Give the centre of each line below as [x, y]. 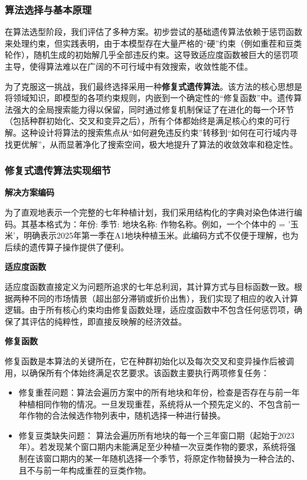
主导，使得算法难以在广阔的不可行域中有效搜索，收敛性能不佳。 [129, 66]
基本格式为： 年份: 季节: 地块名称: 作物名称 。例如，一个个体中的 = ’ [160, 223]
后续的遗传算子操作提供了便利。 [67, 246]
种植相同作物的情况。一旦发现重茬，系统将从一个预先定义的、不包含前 [155, 404]
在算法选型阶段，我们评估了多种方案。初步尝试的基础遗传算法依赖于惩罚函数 [153, 32]
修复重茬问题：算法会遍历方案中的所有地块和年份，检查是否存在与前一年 [159, 392]
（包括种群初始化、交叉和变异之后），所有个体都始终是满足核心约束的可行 [147, 121]
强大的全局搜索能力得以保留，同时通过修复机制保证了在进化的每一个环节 [153, 109]
